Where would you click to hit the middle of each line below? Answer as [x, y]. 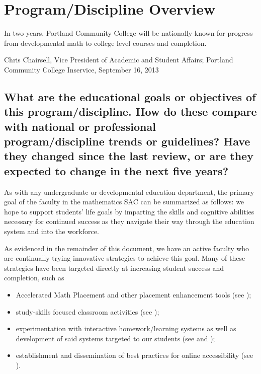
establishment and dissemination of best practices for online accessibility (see [135, 355]
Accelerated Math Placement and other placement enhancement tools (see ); [134, 294]
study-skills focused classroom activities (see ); [88, 311]
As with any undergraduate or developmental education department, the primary [129, 192]
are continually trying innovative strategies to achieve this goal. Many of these [125, 258]
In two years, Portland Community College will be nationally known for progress [128, 33]
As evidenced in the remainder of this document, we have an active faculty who [127, 248]
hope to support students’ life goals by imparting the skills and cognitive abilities [129, 211]
